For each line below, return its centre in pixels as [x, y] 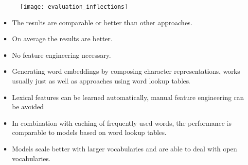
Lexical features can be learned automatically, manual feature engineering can [128, 97]
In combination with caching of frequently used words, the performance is [122, 123]
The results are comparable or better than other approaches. [102, 22]
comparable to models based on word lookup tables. [89, 132]
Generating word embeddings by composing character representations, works [126, 71]
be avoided [28, 107]
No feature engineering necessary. [62, 55]
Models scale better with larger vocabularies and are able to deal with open [124, 148]
